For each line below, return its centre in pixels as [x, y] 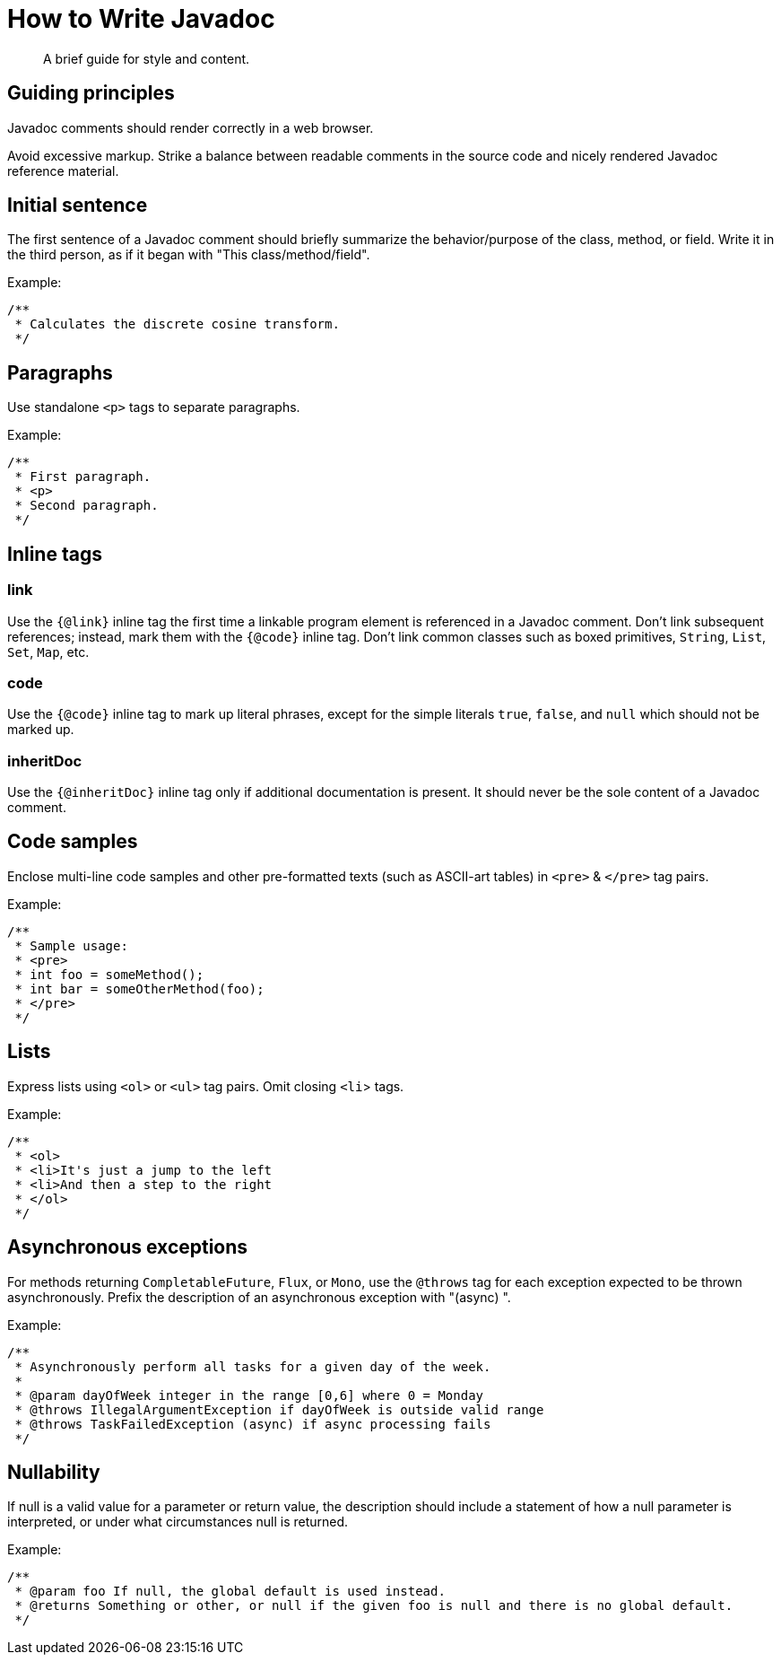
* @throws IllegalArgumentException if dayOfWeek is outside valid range [279, 1409]
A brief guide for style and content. [147, 58]
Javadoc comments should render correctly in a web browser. [191, 127]
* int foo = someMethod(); [109, 974]
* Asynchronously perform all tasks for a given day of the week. [253, 1366]
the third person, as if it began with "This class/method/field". [189, 255]
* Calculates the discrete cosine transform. [177, 324]
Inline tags [55, 554]
